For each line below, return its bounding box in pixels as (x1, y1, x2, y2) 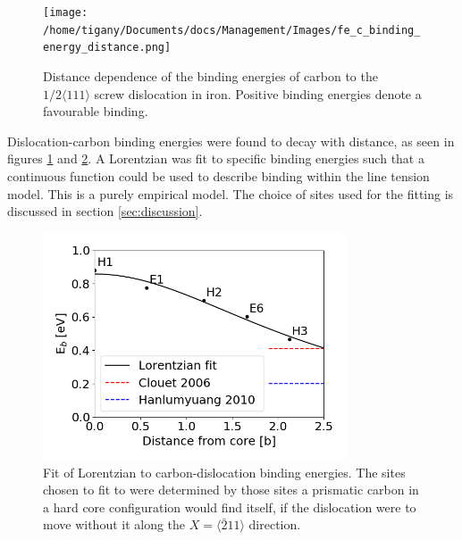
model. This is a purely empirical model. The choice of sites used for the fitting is (7, 184, 454, 203)
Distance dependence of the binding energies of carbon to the (43, 66, 378, 85)
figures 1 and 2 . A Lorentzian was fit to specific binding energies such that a (7, 149, 424, 168)
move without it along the (43, 515, 186, 534)
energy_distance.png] (43, 41, 172, 54)
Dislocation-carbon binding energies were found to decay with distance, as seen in (7, 131, 455, 150)
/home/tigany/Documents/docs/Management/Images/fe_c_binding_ (43, 23, 421, 37)
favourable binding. (43, 102, 148, 120)
